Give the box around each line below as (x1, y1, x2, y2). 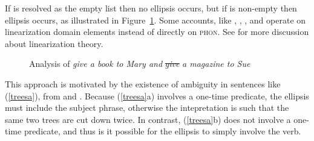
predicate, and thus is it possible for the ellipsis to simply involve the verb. (24, 125, 301, 137)
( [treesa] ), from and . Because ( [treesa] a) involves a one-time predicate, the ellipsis (5, 89, 309, 102)
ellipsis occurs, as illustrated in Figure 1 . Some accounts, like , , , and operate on (5, 13, 306, 26)
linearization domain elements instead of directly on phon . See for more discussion (5, 25, 309, 38)
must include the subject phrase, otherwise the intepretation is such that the (5, 101, 289, 114)
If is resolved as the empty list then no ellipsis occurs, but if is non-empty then (5, 2, 297, 14)
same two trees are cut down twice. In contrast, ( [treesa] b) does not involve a (5, 113, 291, 125)
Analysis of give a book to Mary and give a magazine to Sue (29, 57, 250, 70)
